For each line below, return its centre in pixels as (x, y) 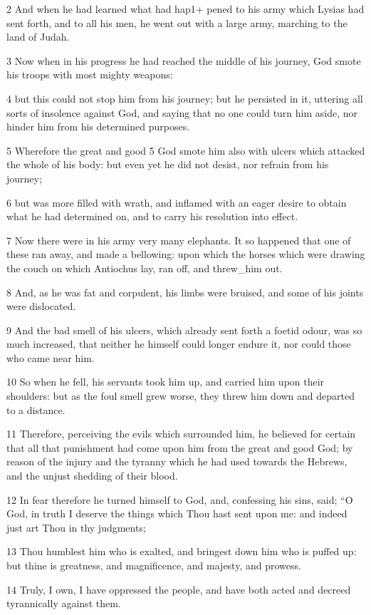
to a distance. (36, 409)
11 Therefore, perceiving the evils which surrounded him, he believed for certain (181, 434)
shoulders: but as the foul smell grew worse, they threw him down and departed (181, 396)
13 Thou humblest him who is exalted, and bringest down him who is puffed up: (182, 551)
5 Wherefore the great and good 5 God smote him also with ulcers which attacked (186, 150)
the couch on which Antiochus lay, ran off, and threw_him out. (145, 268)
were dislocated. (41, 306)
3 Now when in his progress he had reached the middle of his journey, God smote (184, 60)
